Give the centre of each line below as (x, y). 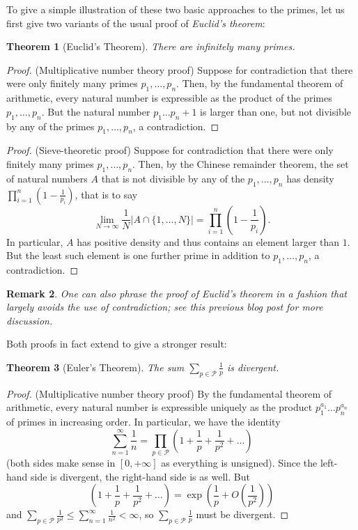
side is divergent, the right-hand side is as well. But (140, 476)
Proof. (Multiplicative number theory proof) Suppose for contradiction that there (180, 69)
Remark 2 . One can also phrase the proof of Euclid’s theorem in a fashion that (177, 293)
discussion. (30, 320)
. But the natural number (96, 111)
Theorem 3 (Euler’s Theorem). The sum (95, 367)
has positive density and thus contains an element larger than (208, 241)
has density (310, 178)
